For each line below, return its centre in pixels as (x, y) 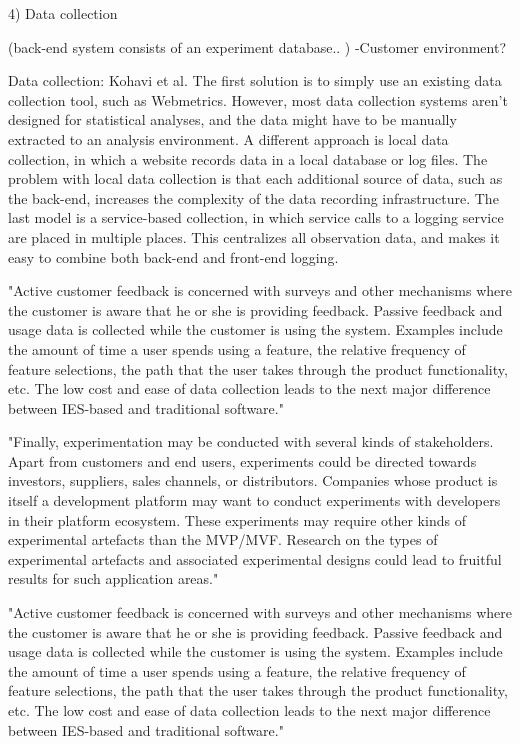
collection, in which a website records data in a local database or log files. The (248, 158)
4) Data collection (63, 13)
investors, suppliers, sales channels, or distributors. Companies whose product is (253, 480)
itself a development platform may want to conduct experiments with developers (254, 500)
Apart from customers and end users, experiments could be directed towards (242, 460)
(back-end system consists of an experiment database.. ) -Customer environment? (257, 46)
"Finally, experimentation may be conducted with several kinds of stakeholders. (251, 441)
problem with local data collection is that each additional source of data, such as (255, 178)
